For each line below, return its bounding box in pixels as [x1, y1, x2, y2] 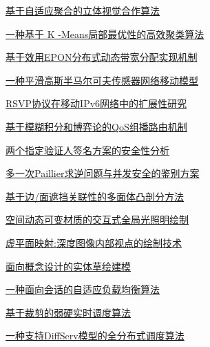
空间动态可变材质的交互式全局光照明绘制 [6, 212, 189, 227]
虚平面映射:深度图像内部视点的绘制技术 [6, 235, 182, 250]
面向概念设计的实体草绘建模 [6, 259, 131, 273]
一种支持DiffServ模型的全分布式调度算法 [6, 328, 185, 343]
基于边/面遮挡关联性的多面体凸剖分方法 [6, 189, 184, 203]
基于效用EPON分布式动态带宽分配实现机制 [6, 50, 198, 64]
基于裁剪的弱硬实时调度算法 [6, 305, 131, 319]
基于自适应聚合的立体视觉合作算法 [6, 3, 160, 17]
